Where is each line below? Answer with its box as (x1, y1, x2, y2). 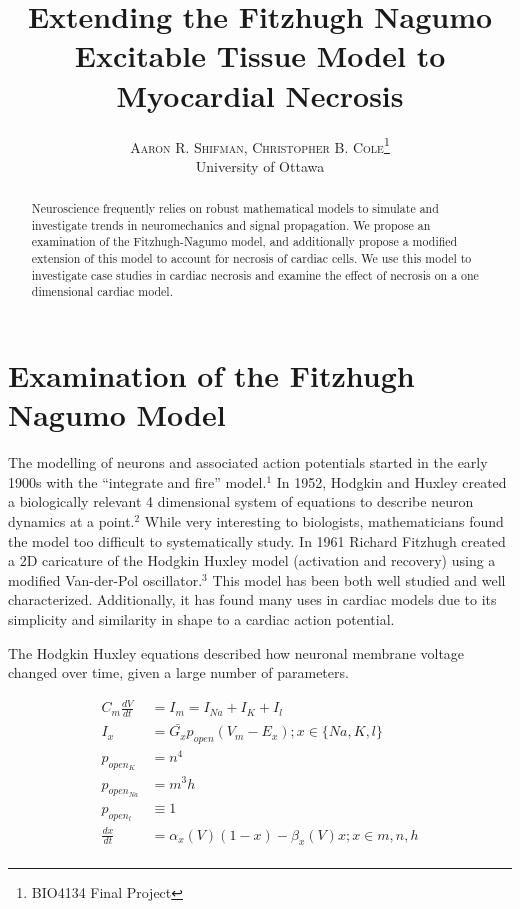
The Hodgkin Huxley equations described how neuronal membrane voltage (8, 642, 465, 663)
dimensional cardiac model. (31, 283, 173, 300)
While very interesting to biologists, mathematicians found (144, 510, 504, 531)
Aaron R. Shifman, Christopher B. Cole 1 (130, 133, 390, 157)
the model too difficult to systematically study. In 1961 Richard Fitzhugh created (8, 530, 506, 551)
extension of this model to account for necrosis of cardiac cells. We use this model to (31, 250, 472, 267)
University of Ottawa (195, 155, 325, 176)
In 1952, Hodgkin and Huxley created (276, 471, 507, 492)
